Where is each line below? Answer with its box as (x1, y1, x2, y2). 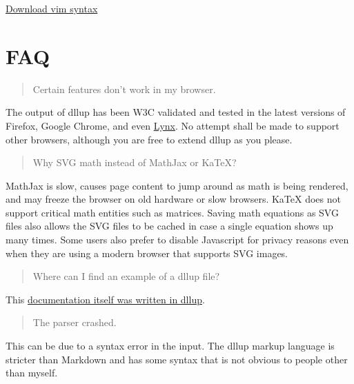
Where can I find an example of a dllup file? (32, 269, 220, 283)
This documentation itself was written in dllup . (6, 292, 205, 306)
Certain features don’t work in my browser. (32, 81, 216, 96)
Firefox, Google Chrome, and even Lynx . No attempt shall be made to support (6, 118, 340, 132)
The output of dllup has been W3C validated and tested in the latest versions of (6, 105, 346, 119)
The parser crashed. (32, 315, 117, 330)
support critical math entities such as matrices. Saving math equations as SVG (6, 205, 339, 219)
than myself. (6, 365, 58, 380)
